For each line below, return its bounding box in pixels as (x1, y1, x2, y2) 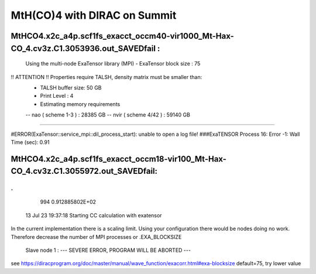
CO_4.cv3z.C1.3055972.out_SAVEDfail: (11, 166, 158, 176)
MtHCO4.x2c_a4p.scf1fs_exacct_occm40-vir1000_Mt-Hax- (11, 31, 234, 41)
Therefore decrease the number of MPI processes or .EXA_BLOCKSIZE (11, 233, 182, 240)
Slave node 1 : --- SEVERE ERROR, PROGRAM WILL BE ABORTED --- (25, 246, 191, 254)
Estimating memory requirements (40, 100, 121, 108)
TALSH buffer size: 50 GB (40, 84, 102, 91)
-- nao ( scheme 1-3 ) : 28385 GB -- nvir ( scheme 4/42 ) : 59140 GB (25, 111, 190, 118)
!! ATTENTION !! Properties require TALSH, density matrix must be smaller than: (11, 73, 202, 80)
